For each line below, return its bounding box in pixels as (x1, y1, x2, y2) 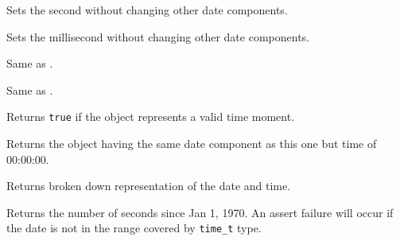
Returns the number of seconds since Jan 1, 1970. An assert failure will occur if (6, 204, 394, 220)
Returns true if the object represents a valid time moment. (6, 108, 295, 125)
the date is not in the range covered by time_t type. (6, 220, 262, 236)
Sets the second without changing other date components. (6, 2, 288, 17)
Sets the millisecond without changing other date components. (6, 28, 309, 45)
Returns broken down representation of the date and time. (6, 177, 291, 194)
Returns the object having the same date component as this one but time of (6, 135, 377, 152)
